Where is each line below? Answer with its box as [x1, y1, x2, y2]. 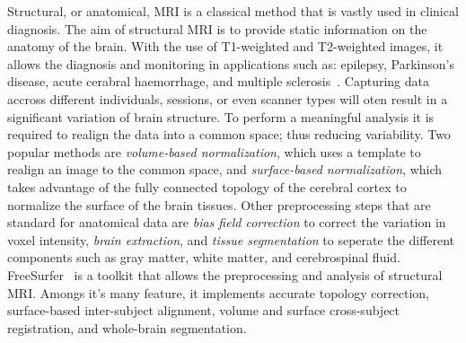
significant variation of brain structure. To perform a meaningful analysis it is [7, 107, 435, 126]
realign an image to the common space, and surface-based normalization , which [7, 160, 443, 179]
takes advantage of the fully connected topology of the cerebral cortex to [7, 177, 407, 196]
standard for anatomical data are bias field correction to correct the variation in [7, 213, 446, 232]
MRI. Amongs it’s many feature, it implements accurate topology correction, [7, 283, 429, 302]
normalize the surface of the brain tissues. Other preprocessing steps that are [7, 195, 431, 214]
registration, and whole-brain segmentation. [7, 318, 247, 337]
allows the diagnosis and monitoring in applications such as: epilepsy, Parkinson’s [7, 54, 455, 73]
